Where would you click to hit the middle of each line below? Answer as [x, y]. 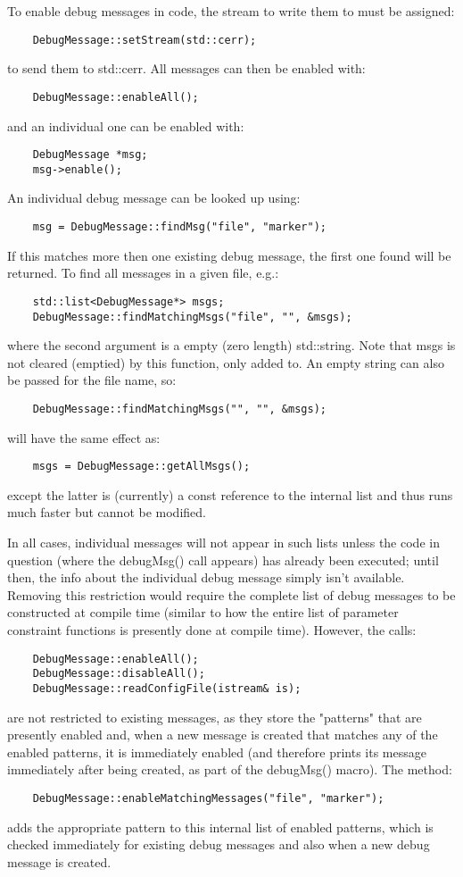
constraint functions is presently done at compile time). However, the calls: [212, 630]
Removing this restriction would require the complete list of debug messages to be [231, 594]
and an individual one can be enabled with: [126, 125]
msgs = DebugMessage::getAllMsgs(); [141, 467]
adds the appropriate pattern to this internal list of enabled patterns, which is [220, 827]
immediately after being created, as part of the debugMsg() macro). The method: [230, 769]
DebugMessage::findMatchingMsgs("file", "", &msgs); [192, 317]
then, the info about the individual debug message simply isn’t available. [206, 577]
